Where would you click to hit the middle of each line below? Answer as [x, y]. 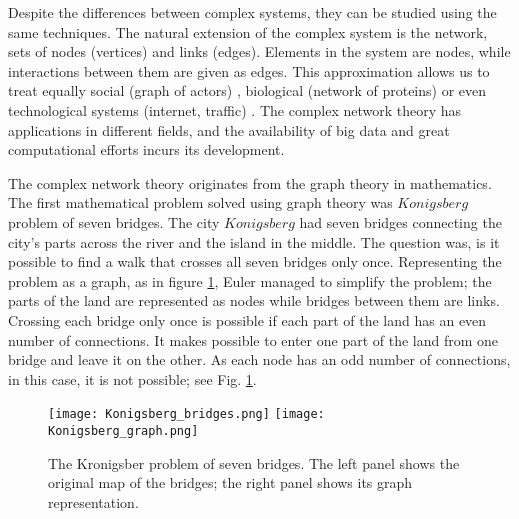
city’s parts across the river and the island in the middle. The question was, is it [254, 241]
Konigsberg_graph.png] [123, 430]
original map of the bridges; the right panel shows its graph [230, 482]
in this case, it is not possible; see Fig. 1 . [132, 378]
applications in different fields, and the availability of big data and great [229, 129]
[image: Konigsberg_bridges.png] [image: [186, 414]
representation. [93, 501]
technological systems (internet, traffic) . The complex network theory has [235, 109]
